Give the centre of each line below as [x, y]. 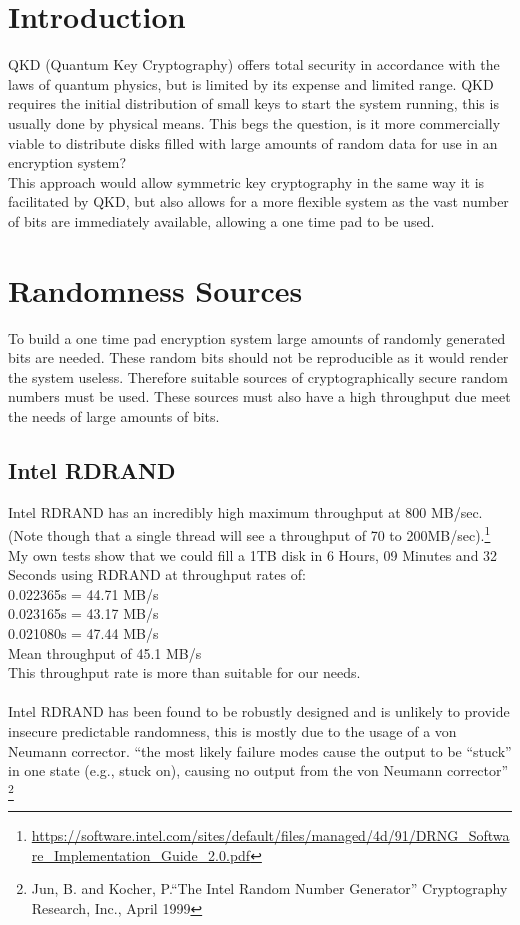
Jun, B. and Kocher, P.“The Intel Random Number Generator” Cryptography [269, 888]
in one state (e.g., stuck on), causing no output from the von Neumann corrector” [258, 770]
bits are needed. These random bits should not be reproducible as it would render [258, 357]
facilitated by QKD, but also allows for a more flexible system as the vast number [258, 201]
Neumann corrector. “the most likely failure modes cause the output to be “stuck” [260, 750]
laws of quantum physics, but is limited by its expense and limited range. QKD [251, 83]
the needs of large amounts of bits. [114, 415]
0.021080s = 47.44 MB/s [83, 632]
